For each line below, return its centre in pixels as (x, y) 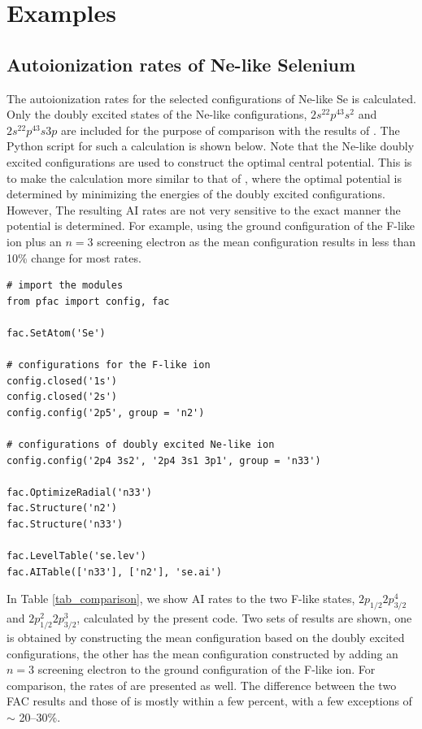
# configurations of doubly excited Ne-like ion (141, 445)
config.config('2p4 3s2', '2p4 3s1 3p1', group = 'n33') (164, 460)
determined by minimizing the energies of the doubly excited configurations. (196, 194)
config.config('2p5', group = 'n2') (106, 412)
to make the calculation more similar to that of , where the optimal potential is (204, 178)
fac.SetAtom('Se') (56, 333)
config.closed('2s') (62, 397)
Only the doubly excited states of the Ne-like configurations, (157, 114)
